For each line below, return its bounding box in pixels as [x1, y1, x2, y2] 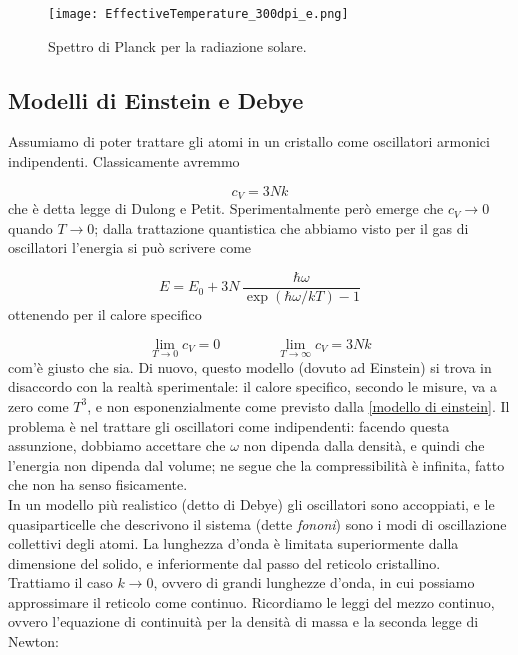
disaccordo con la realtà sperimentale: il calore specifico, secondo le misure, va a [8, 376, 497, 397]
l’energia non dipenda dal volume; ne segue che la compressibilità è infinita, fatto [8, 454, 505, 475]
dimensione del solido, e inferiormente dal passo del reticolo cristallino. [8, 552, 441, 573]
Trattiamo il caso [8, 572, 113, 593]
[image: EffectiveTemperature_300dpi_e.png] [48, 7, 349, 21]
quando [8, 217, 53, 238]
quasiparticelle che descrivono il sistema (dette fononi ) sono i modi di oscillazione [8, 513, 507, 534]
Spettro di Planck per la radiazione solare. [48, 35, 307, 56]
